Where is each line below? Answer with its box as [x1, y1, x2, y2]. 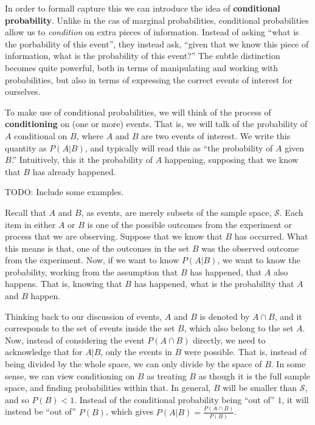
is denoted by [199, 309, 250, 322]
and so [5, 393, 29, 406]
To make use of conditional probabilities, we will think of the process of [5, 105, 271, 118]
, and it [274, 309, 302, 322]
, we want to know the [217, 254, 300, 266]
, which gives [105, 405, 154, 418]
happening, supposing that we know [164, 153, 299, 166]
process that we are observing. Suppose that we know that [5, 230, 223, 243]
